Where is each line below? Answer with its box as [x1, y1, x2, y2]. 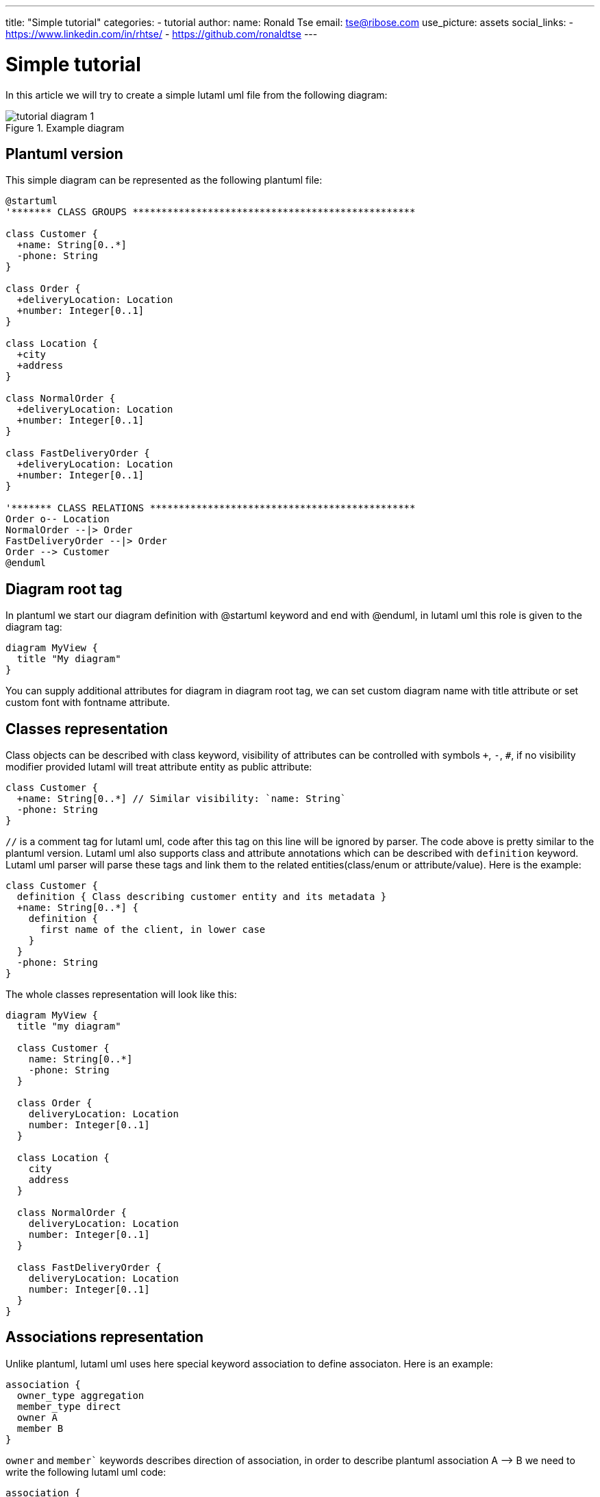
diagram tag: [5, 621, 62, 633]
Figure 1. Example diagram [5, 121, 125, 134]
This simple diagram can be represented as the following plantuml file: [5, 174, 323, 186]
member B [16, 1422, 64, 1434]
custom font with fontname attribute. [5, 696, 171, 709]
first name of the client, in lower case [40, 924, 266, 936]
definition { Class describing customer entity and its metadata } [16, 891, 387, 903]
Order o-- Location [5, 513, 110, 525]
